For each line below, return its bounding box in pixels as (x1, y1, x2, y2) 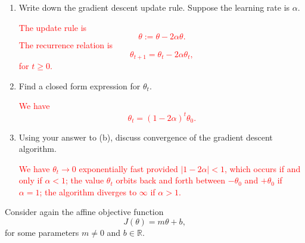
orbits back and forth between (116, 174, 226, 186)
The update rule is (18, 21, 87, 33)
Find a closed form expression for (18, 79, 141, 92)
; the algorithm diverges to (39, 185, 137, 198)
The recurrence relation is (18, 39, 113, 51)
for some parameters (5, 226, 79, 239)
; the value (66, 174, 104, 186)
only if (18, 174, 42, 186)
